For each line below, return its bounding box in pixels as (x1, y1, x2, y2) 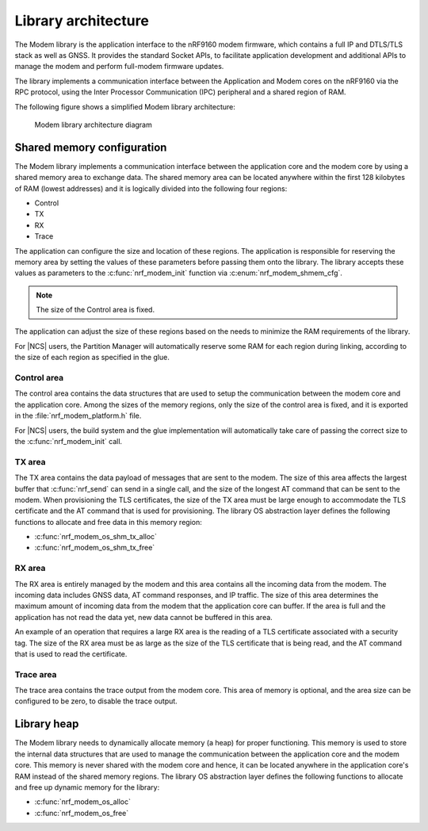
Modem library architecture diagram (34, 120, 152, 129)
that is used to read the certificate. (14, 649, 128, 658)
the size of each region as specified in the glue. (14, 353, 170, 362)
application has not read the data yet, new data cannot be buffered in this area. (14, 612, 273, 622)
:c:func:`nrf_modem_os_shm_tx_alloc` (34, 532, 158, 542)
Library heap (14, 718, 79, 731)
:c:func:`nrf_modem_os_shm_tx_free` (34, 543, 155, 553)
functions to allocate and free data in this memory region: (14, 517, 202, 527)
